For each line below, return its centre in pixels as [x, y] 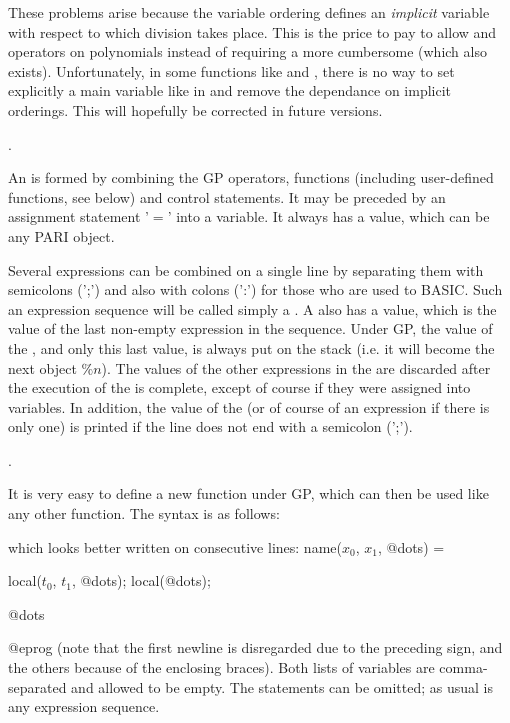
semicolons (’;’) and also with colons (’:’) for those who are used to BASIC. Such [255, 289]
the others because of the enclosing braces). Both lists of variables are [221, 667]
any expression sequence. [84, 706]
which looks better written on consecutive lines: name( [175, 546]
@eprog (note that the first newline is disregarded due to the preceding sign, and [255, 647]
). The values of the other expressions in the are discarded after [296, 367]
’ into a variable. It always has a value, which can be [328, 216]
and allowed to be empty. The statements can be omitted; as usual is [282, 686]
